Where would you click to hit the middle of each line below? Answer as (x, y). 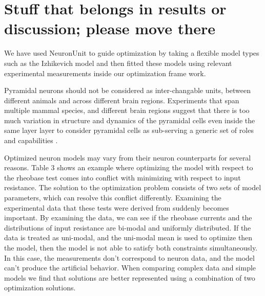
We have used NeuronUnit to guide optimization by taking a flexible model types (132, 53)
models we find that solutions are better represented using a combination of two (130, 277)
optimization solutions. (40, 288)
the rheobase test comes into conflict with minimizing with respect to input (123, 177)
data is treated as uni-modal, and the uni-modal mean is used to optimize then (128, 237)
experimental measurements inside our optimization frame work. (105, 73)
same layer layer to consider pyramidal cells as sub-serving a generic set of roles (129, 130)
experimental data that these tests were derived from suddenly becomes (117, 207)
